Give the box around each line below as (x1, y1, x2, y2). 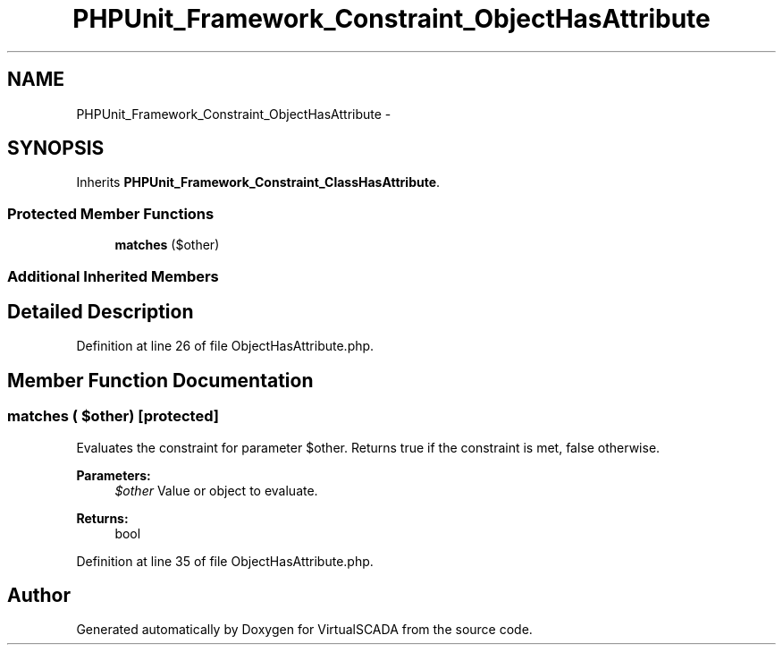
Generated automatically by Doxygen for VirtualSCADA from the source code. (76, 622, 533, 638)
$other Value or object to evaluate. (114, 482, 318, 498)
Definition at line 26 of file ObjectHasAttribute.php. (76, 338, 375, 354)
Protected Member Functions (7, 204, 215, 223)
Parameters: (76, 467, 151, 483)
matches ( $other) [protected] (7, 407, 219, 426)
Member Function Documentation (7, 368, 314, 392)
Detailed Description (7, 300, 194, 323)
